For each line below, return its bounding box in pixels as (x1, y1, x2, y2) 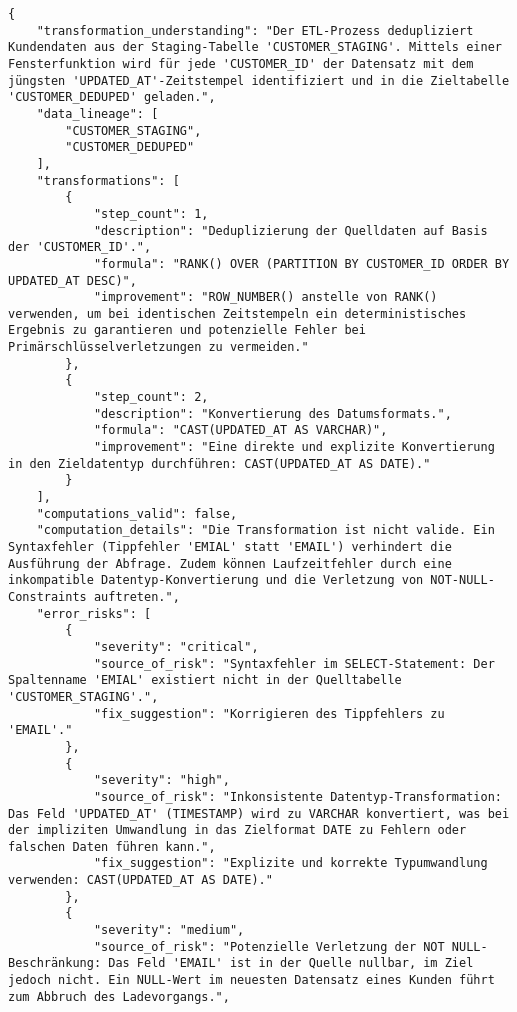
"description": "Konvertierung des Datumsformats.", (93, 406, 452, 421)
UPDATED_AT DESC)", (8, 273, 137, 288)
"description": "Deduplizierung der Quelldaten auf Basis (93, 223, 488, 238)
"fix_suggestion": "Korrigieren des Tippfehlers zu (93, 706, 445, 721)
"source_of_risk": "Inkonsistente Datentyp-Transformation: (93, 789, 502, 804)
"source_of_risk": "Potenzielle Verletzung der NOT (93, 939, 445, 954)
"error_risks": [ (36, 606, 152, 621)
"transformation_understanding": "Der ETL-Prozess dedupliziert (36, 23, 474, 38)
